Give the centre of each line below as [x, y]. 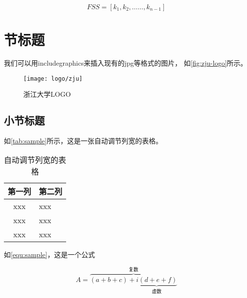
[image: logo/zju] [53, 79]
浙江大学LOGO [47, 94]
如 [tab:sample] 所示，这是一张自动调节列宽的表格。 [83, 141]
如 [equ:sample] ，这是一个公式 [50, 254]
